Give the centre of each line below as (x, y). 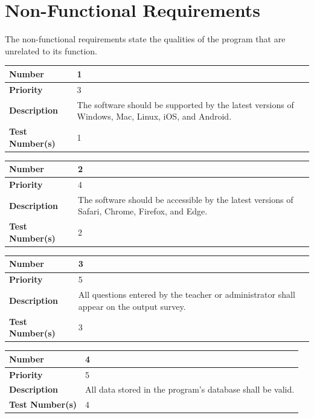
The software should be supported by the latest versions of (185, 104)
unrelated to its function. (51, 50)
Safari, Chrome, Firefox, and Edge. (143, 211)
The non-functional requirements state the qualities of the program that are (145, 39)
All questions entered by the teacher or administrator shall (187, 294)
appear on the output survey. (132, 306)
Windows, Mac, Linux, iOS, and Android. (154, 116)
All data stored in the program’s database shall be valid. (190, 389)
